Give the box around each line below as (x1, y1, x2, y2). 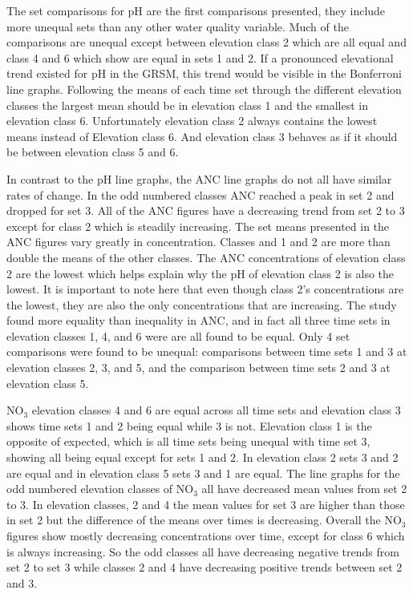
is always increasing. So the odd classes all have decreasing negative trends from (6, 543, 399, 560)
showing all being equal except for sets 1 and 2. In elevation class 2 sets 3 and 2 (6, 449, 399, 466)
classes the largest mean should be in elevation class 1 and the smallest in (6, 96, 368, 113)
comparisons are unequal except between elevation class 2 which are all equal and (6, 34, 407, 51)
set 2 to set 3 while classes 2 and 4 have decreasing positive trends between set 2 (6, 559, 403, 576)
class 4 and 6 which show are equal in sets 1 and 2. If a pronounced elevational (6, 49, 394, 66)
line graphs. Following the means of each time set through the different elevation (6, 80, 402, 97)
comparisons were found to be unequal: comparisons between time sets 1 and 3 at (6, 343, 407, 360)
